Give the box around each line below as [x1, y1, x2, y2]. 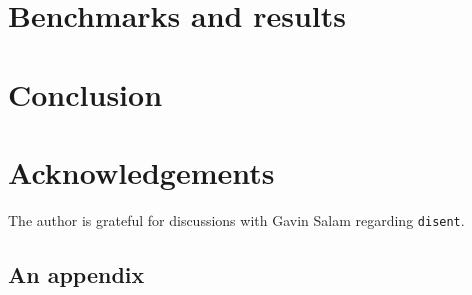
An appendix [8, 258, 145, 289]
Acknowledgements [8, 151, 275, 192]
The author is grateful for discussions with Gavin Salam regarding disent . [8, 209, 465, 230]
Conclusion [8, 73, 163, 114]
